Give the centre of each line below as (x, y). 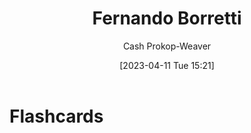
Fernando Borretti (167, 18)
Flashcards (56, 116)
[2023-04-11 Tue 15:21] (167, 65)
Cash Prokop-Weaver (167, 46)
